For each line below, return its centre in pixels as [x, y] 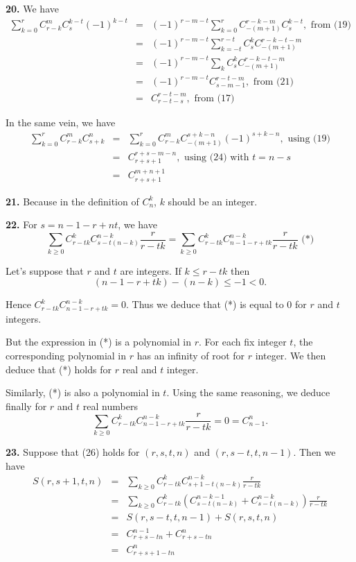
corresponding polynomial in [66, 355]
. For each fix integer [243, 342]
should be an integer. [213, 201]
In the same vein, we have [61, 122]
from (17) [214, 98]
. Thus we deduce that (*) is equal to [205, 304]
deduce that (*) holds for [59, 369]
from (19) [331, 25]
